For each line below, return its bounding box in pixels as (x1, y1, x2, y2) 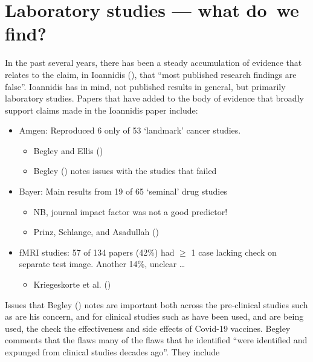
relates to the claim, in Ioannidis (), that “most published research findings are (5, 68, 297, 80)
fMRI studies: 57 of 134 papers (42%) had (19, 245, 175, 258)
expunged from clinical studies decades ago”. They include (5, 346, 220, 358)
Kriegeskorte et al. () (33, 278, 111, 291)
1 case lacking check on (191, 245, 277, 258)
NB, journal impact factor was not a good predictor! (33, 205, 228, 218)
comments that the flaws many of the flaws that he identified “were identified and (5, 334, 308, 346)
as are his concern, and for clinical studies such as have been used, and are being (5, 310, 304, 323)
